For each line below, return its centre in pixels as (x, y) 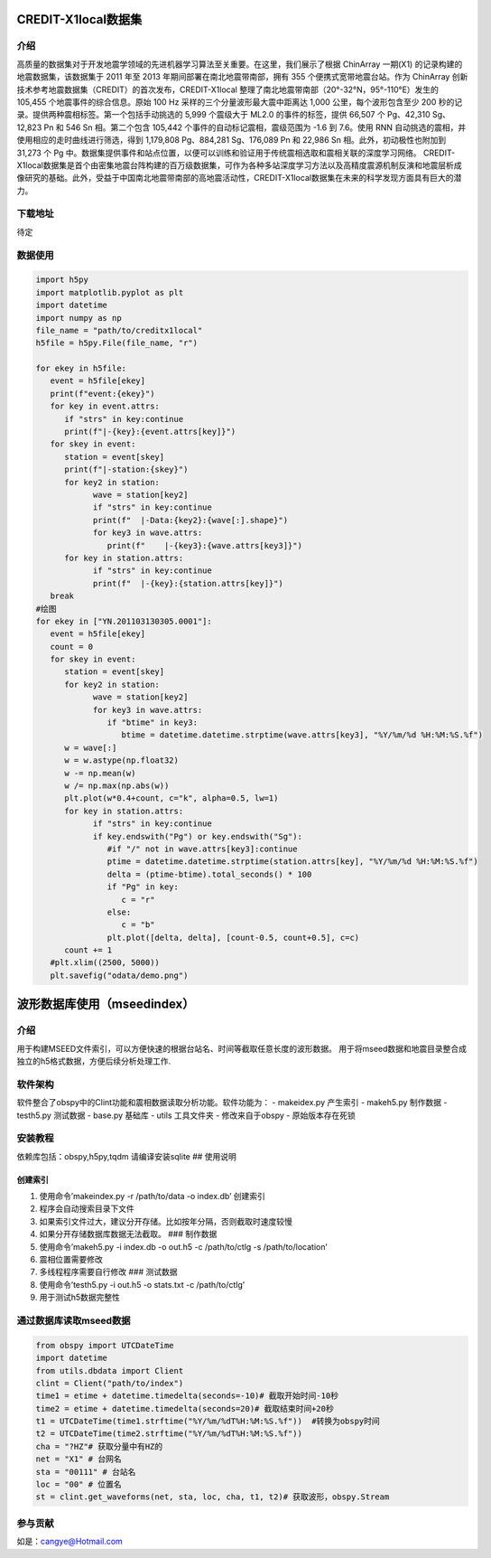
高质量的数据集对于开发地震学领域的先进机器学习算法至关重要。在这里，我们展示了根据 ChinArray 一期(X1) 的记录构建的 (240, 64)
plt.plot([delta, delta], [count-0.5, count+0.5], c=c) (233, 937)
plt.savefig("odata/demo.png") (119, 975)
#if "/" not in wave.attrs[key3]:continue (202, 849)
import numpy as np (79, 318)
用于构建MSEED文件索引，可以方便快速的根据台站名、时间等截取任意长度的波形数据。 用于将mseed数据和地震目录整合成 (242, 1048)
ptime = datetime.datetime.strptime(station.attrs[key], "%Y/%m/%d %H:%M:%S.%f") (292, 862)
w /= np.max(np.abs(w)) (117, 785)
